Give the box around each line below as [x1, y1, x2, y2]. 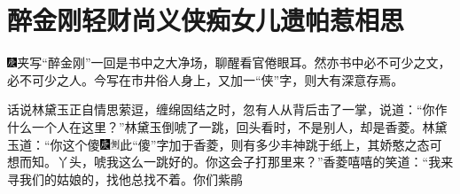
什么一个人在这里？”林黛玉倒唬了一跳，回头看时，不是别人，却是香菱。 [7, 117, 423, 136]
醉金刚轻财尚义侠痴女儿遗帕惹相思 [7, 2, 405, 38]
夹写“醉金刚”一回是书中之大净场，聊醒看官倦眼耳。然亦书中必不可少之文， [17, 53, 451, 72]
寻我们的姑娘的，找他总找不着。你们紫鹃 [7, 169, 243, 188]
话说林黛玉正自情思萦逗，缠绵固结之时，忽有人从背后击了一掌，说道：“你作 [7, 100, 448, 119]
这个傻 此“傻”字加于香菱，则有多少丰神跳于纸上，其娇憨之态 [62, 135, 430, 153]
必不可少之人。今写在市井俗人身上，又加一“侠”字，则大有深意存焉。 [7, 70, 404, 89]
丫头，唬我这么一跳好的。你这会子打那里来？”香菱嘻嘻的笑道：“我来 [57, 152, 454, 171]
